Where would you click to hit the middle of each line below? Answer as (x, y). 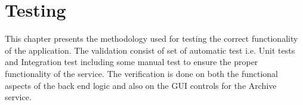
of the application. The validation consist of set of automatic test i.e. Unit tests (150, 50)
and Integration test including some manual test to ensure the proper (132, 62)
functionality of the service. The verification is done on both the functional (141, 73)
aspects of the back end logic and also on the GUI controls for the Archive (141, 85)
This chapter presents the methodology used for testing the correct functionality (151, 38)
